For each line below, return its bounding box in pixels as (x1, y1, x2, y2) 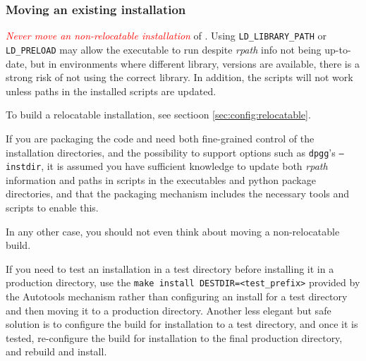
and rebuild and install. (6, 344, 107, 359)
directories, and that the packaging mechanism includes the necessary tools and (6, 186, 350, 201)
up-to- (324, 42, 351, 56)
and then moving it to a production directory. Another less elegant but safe (6, 302, 331, 317)
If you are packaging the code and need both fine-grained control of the (6, 130, 315, 145)
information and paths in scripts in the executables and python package (6, 172, 316, 187)
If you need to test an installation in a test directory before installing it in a (6, 261, 334, 276)
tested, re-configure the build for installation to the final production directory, (6, 330, 343, 345)
